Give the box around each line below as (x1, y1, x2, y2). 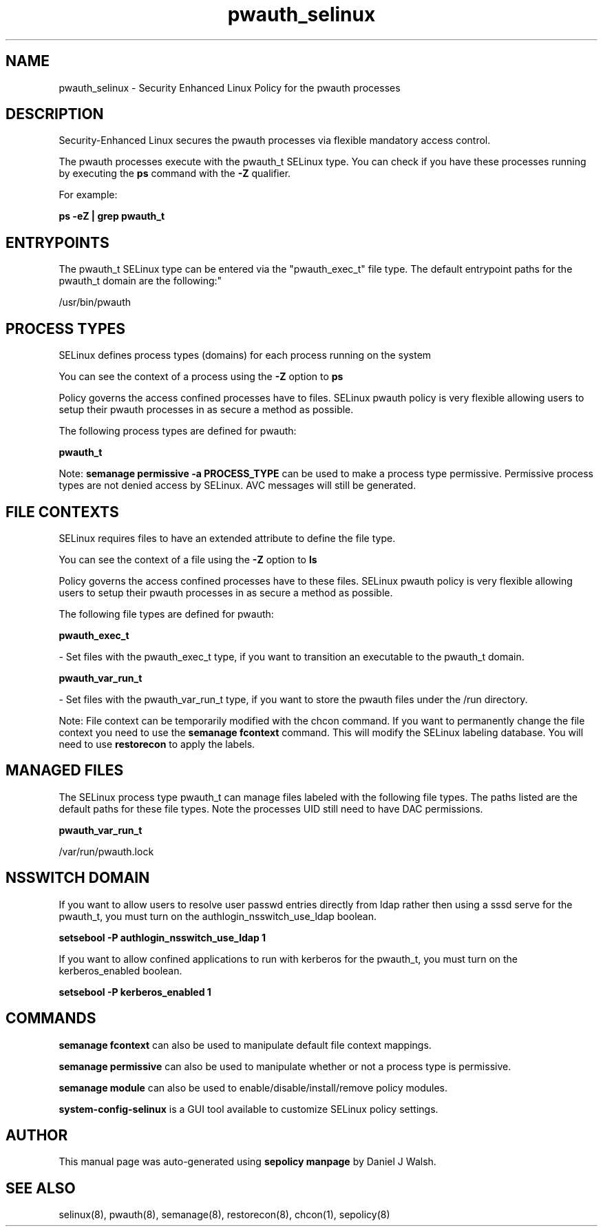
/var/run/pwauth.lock (59, 845, 154, 857)
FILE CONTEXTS (6, 503, 119, 521)
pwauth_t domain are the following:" (59, 275, 222, 287)
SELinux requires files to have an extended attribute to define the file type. (59, 532, 396, 544)
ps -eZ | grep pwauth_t (59, 210, 165, 222)
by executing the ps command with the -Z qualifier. (59, 167, 291, 180)
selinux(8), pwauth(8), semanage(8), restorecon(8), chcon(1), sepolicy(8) (59, 1209, 390, 1221)
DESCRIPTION (6, 105, 104, 123)
